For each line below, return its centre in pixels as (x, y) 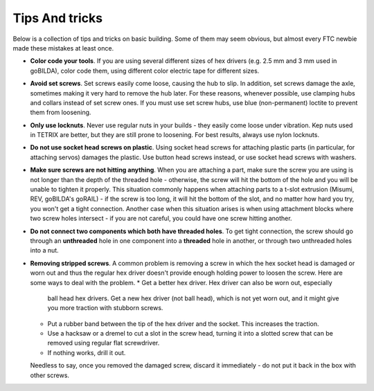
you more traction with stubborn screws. (105, 308)
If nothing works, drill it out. (87, 352)
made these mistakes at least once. (63, 48)
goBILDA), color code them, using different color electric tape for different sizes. (145, 71)
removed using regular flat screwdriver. (104, 343)
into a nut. (44, 251)
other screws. (50, 375)
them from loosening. (61, 112)
